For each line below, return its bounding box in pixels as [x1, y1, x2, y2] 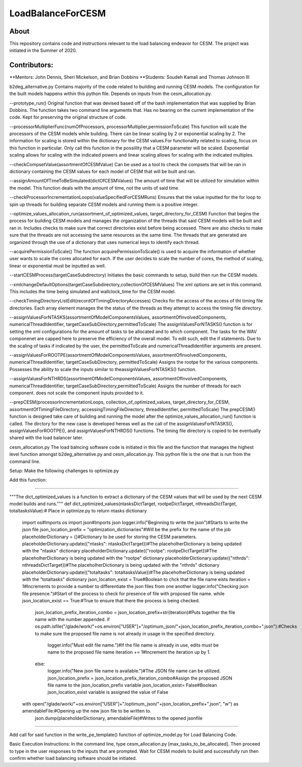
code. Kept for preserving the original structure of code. [9, 114, 127, 120]
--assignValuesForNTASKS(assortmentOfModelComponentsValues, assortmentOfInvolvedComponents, [9, 314, 227, 320]
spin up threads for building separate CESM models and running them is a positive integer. [9, 201, 199, 207]
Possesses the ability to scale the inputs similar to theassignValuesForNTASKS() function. [9, 366, 197, 372]
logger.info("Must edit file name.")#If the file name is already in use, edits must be [47, 642, 219, 648]
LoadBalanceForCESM [9, 8, 106, 19]
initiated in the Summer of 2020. [9, 47, 77, 53]
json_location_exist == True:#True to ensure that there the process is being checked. [22, 598, 200, 604]
